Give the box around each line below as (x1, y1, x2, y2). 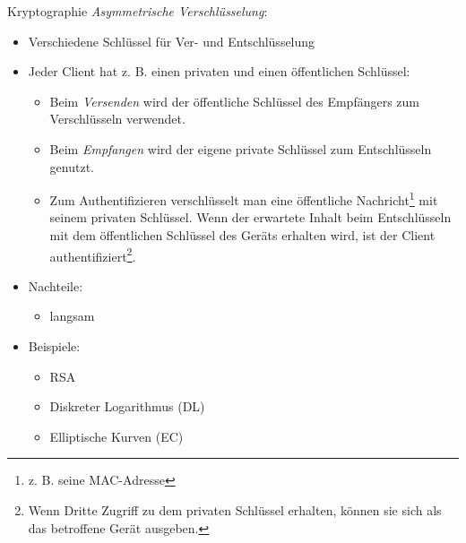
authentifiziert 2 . (49, 244, 136, 265)
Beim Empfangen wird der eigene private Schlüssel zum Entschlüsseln (49, 139, 432, 158)
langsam (49, 306, 95, 325)
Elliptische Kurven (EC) (49, 427, 184, 445)
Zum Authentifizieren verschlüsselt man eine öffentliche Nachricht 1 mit (49, 188, 438, 209)
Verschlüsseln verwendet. (49, 109, 186, 128)
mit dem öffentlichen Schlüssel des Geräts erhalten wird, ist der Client (49, 226, 436, 244)
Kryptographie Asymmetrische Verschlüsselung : (7, 2, 268, 20)
